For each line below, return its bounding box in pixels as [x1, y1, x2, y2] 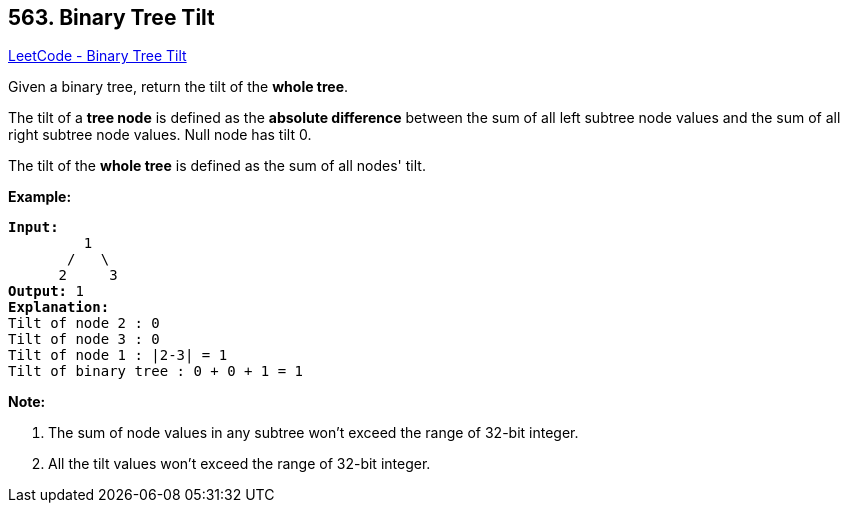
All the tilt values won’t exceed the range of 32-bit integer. [48, 455, 431, 473]
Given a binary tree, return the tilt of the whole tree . [8, 78, 349, 96]
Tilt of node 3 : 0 [8, 331, 160, 348]
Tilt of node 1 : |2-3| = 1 [8, 347, 228, 364]
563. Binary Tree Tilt [8, 5, 215, 30]
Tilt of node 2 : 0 [8, 315, 160, 332]
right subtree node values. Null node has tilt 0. [8, 126, 312, 144]
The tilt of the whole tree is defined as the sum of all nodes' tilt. [8, 157, 426, 175]
